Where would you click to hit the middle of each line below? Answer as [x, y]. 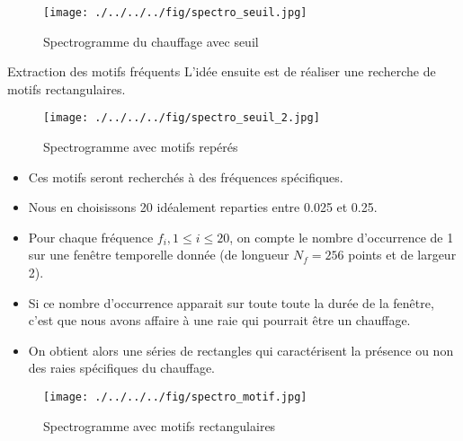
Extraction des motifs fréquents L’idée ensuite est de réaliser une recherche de [222, 71]
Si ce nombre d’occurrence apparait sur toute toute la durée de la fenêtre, [231, 302]
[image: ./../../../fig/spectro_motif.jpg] [175, 397]
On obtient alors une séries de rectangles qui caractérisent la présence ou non [241, 350]
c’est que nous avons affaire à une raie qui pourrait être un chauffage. [219, 320]
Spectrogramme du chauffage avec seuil [151, 41]
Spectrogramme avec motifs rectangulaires [160, 425]
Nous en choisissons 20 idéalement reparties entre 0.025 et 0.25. [203, 207]
